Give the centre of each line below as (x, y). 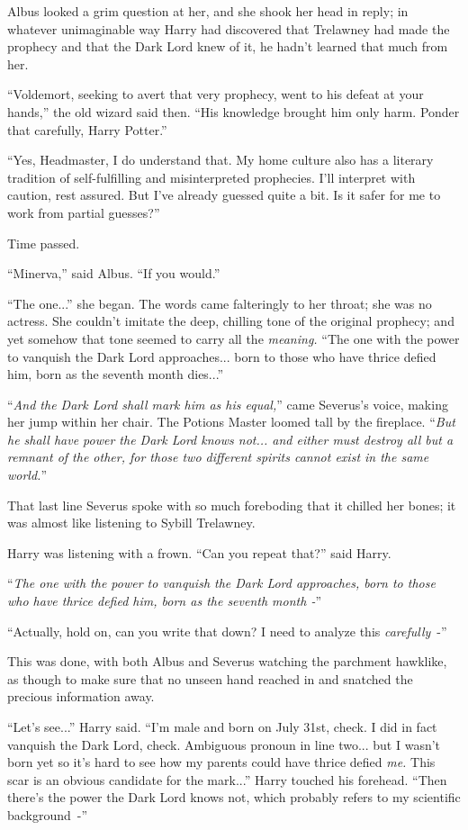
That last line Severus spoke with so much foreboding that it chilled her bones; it (232, 505)
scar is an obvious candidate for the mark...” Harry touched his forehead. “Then (227, 779)
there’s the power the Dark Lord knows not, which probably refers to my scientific (234, 797)
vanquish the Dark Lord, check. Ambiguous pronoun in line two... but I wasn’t (224, 744)
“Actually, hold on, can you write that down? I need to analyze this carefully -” (227, 631)
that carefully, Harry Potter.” (87, 129)
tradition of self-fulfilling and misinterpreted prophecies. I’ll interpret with (211, 177)
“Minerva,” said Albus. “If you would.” (114, 273)
